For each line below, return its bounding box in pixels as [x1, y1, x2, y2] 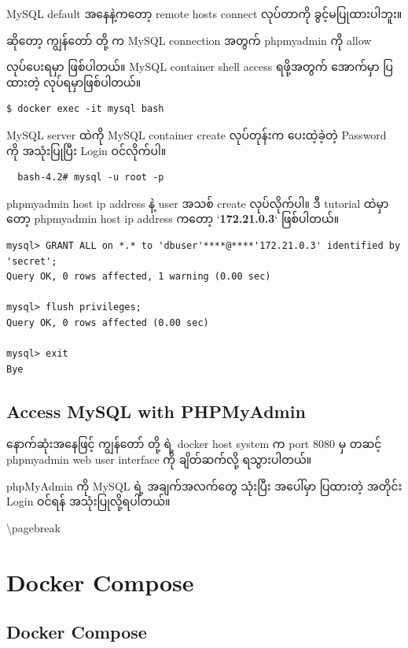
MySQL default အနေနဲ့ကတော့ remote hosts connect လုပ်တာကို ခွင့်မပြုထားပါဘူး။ [6, 6, 402, 21]
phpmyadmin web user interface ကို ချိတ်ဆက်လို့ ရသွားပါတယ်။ [6, 451, 312, 468]
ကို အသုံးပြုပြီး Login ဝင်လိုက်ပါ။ [6, 142, 167, 158]
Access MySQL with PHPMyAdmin [6, 398, 306, 423]
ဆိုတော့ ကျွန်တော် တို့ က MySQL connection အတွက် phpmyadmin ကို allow [6, 31, 372, 48]
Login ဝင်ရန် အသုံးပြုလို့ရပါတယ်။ [6, 493, 171, 509]
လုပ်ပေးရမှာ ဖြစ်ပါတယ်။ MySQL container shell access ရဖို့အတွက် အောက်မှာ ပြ [6, 58, 394, 75]
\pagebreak [6, 519, 61, 535]
